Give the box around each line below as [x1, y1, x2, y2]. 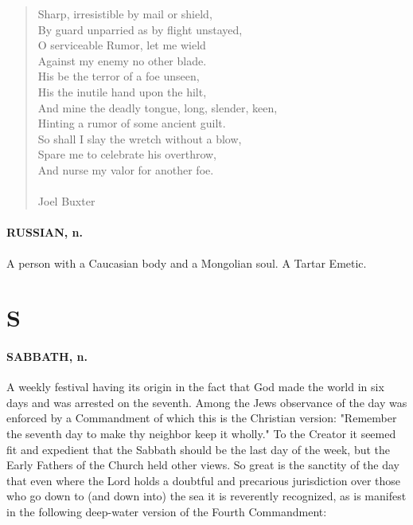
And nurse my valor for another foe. [37, 161, 214, 178]
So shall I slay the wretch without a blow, [37, 130, 242, 147]
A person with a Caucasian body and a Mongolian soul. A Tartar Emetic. [6, 254, 367, 271]
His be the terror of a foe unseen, [37, 68, 200, 84]
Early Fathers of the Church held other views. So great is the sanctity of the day [6, 456, 400, 473]
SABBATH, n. [6, 348, 88, 365]
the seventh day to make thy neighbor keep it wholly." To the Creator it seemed [6, 425, 396, 442]
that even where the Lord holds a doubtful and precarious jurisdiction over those [6, 472, 401, 488]
